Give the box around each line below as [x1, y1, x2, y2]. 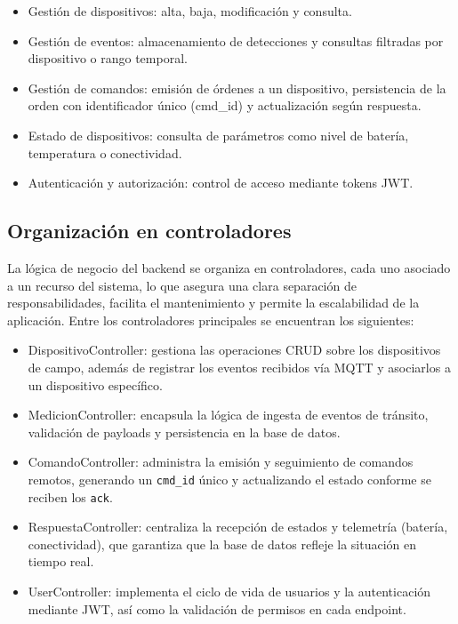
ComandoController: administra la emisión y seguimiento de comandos [28, 452, 414, 471]
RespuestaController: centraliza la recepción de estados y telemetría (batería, [28, 517, 448, 536]
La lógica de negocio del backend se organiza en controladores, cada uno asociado [7, 258, 451, 276]
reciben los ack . [28, 487, 113, 506]
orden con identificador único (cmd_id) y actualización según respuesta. [28, 96, 422, 115]
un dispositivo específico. [28, 375, 163, 394]
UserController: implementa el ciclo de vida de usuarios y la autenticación [28, 581, 431, 600]
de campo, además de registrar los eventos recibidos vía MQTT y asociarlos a [28, 357, 451, 376]
